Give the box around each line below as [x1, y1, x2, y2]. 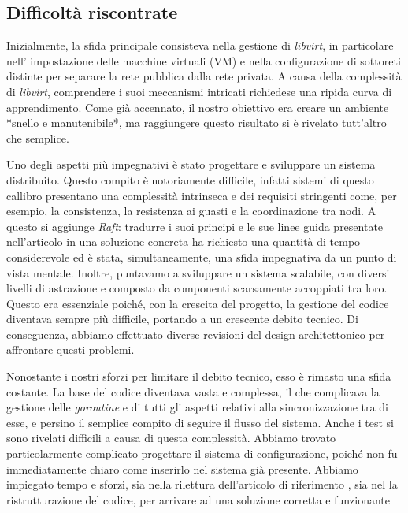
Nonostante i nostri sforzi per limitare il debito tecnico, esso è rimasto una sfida [6, 368, 391, 385]
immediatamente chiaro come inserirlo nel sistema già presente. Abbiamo [6, 460, 358, 477]
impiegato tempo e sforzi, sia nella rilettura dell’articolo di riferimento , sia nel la [6, 476, 398, 493]
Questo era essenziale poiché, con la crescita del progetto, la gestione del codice [6, 295, 389, 311]
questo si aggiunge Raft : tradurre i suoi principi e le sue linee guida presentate [6, 217, 384, 234]
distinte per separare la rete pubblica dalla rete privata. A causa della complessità [6, 68, 402, 84]
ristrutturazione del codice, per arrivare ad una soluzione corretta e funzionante [6, 491, 391, 507]
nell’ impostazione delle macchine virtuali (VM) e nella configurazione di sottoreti [6, 52, 401, 69]
